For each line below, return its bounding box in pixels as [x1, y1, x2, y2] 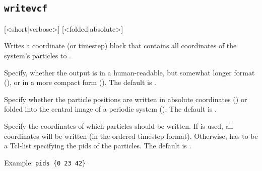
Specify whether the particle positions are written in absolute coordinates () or [4, 94, 247, 104]
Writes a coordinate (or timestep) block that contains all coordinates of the [4, 40, 237, 51]
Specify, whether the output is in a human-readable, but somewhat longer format [4, 67, 255, 77]
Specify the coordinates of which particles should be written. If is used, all [4, 120, 233, 131]
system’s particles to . [4, 50, 71, 60]
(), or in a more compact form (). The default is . [4, 77, 156, 88]
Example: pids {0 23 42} [4, 157, 86, 167]
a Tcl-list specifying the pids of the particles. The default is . [4, 140, 191, 151]
